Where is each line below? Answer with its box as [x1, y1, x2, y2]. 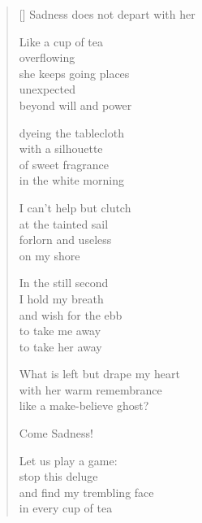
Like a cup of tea [19, 33, 104, 50]
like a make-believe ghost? [19, 397, 149, 414]
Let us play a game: [19, 451, 118, 469]
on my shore [19, 246, 80, 264]
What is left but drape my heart [19, 365, 180, 382]
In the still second [19, 274, 109, 291]
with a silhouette [19, 140, 103, 157]
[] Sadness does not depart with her [19, 6, 196, 22]
